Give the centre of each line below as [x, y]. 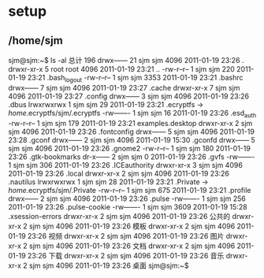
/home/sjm [35, 41]
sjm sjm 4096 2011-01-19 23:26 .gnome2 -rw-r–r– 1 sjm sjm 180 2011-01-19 [129, 148]
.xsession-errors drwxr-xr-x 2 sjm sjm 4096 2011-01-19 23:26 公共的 [119, 216]
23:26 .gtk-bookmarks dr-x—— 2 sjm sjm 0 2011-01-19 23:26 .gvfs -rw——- [132, 157]
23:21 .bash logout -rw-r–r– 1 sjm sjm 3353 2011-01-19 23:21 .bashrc [135, 79]
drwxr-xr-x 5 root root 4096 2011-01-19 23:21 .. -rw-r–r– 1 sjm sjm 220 [121, 69]
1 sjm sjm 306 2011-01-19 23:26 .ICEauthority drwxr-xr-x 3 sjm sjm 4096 [125, 165]
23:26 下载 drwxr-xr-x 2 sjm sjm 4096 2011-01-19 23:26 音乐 [126, 255]
